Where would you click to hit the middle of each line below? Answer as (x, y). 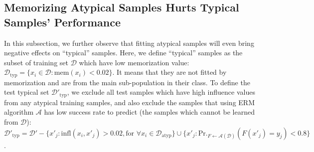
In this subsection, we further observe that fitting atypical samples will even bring (129, 43)
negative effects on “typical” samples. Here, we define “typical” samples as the (123, 53)
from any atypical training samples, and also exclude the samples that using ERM (129, 102)
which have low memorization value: (134, 62)
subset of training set (36, 62)
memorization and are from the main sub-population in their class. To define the (127, 82)
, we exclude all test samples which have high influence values (161, 92)
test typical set (27, 92)
